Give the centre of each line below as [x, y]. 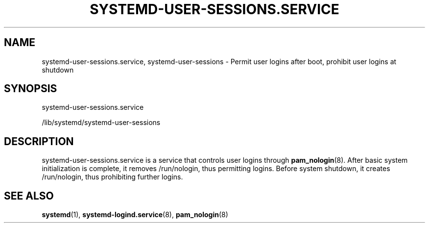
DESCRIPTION [39, 141]
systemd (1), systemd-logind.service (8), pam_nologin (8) [135, 215]
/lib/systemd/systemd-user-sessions [101, 123]
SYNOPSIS [31, 89]
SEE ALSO [29, 196]
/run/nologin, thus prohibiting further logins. [112, 177]
